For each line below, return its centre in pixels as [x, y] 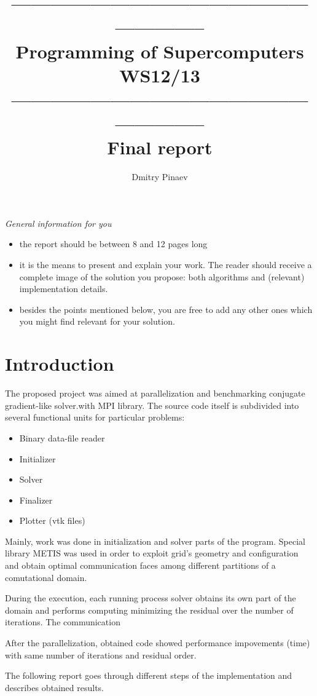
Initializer [37, 458]
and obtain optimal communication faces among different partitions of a [140, 565]
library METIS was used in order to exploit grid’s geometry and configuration [152, 553]
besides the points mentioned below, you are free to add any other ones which [166, 309]
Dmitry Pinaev [160, 177]
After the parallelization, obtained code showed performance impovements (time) [158, 643]
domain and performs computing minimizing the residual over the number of [149, 610]
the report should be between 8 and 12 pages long [113, 244]
